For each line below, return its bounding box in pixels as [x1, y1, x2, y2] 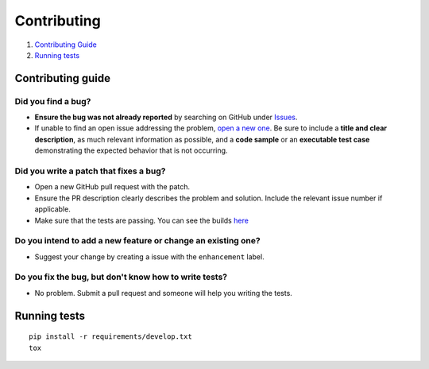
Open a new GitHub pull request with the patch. [34, 182, 191, 192]
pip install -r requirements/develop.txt [29, 332, 192, 341]
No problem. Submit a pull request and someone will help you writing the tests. [34, 288, 293, 297]
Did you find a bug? [14, 95, 91, 107]
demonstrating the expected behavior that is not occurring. [34, 146, 228, 155]
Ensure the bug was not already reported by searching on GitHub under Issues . [34, 112, 298, 122]
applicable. [34, 204, 71, 214]
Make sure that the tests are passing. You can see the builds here [34, 216, 249, 225]
